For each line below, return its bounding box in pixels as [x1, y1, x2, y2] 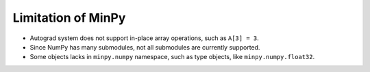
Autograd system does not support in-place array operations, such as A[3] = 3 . [29, 34, 260, 42]
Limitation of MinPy [12, 10, 126, 25]
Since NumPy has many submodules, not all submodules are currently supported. [29, 43, 260, 51]
